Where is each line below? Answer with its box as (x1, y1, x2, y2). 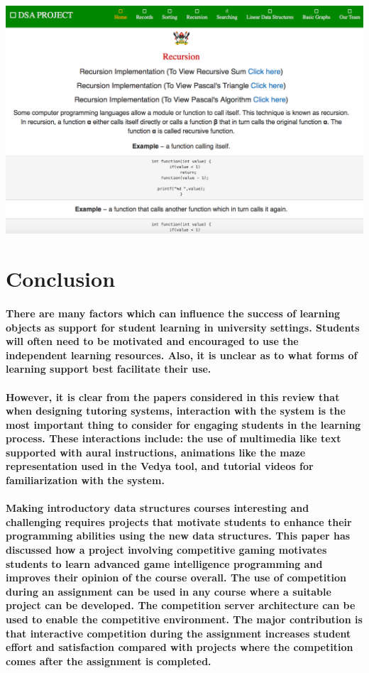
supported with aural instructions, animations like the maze (6, 444, 306, 459)
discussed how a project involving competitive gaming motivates (6, 542, 327, 557)
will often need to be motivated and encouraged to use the (6, 334, 299, 349)
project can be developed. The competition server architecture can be (6, 598, 356, 613)
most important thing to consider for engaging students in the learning (6, 417, 361, 432)
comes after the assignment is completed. (6, 653, 211, 668)
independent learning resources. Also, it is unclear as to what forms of (6, 347, 358, 362)
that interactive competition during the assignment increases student (6, 625, 351, 640)
